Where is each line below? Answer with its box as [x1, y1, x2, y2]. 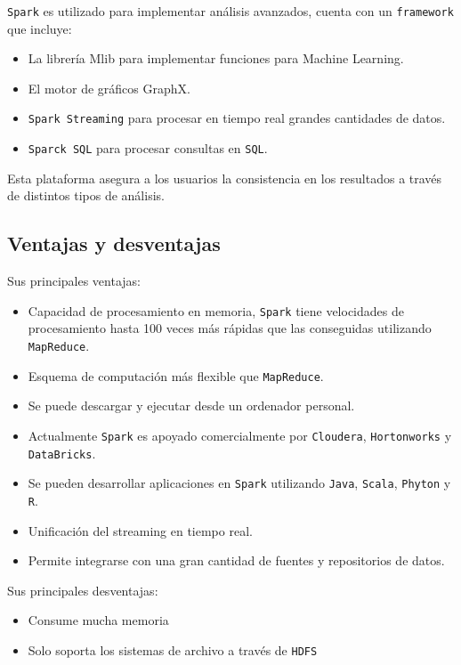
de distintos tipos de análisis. [7, 186, 165, 205]
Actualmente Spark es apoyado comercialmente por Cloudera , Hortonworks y [28, 426, 452, 444]
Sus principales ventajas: [7, 272, 142, 290]
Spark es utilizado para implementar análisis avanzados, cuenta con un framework [7, 2, 454, 20]
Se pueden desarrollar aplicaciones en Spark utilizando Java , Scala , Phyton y [28, 474, 451, 492]
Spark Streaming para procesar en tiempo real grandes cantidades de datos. [28, 109, 446, 127]
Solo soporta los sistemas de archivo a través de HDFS [28, 640, 318, 659]
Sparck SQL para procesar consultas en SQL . [28, 139, 268, 158]
